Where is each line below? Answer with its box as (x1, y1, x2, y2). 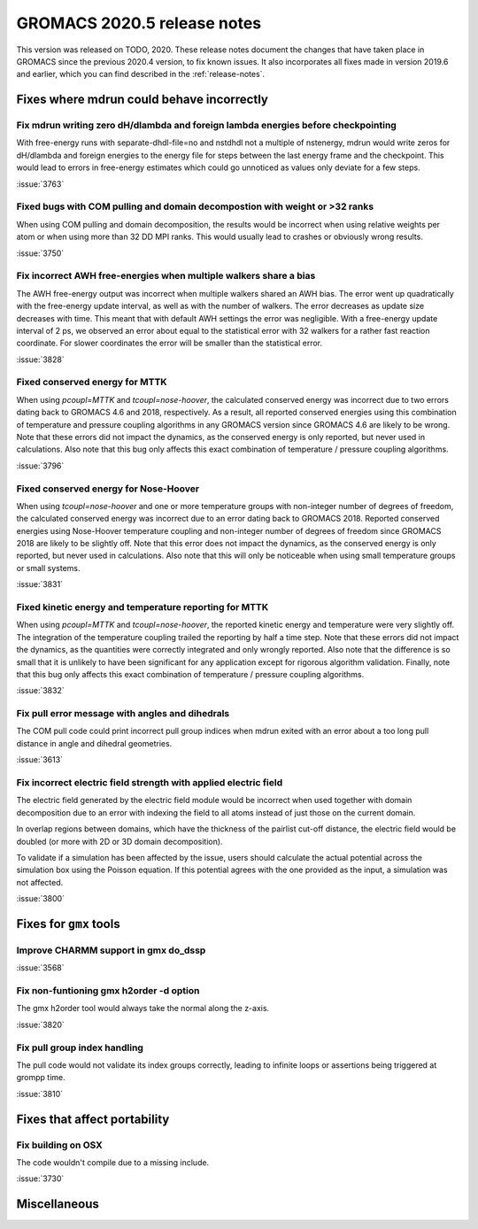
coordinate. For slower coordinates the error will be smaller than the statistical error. (16, 337, 323, 349)
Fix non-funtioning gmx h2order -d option (16, 985, 200, 997)
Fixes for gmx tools (16, 916, 120, 931)
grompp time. (16, 1072, 66, 1083)
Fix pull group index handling (16, 1041, 143, 1054)
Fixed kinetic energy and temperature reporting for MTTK (16, 601, 269, 614)
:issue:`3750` (16, 248, 65, 259)
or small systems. (16, 562, 81, 573)
